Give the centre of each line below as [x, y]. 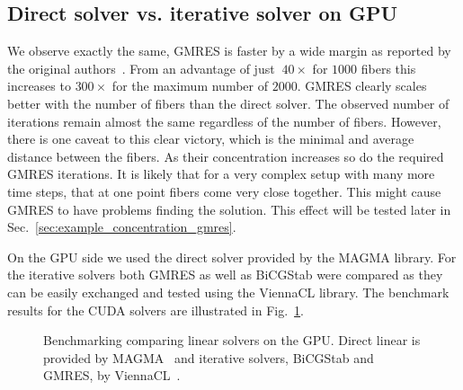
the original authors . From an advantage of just [141, 68]
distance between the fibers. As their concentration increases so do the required [226, 156]
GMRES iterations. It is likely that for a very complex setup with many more [221, 174]
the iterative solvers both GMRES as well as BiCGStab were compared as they [225, 275]
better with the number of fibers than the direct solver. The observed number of [228, 103]
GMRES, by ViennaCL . [112, 375]
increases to [39, 86]
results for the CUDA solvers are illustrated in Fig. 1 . [156, 310]
